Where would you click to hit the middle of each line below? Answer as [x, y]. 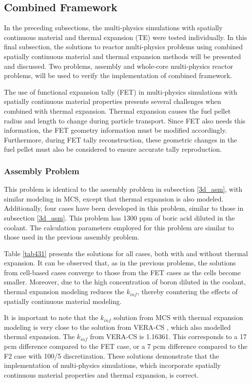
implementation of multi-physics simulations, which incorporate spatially [112, 365]
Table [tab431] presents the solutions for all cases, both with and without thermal [126, 253]
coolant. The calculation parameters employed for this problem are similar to [119, 227]
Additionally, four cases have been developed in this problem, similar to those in [124, 208]
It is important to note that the [51, 317]
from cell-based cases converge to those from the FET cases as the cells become [122, 272]
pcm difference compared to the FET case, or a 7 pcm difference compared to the [126, 346]
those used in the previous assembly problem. [72, 237]
